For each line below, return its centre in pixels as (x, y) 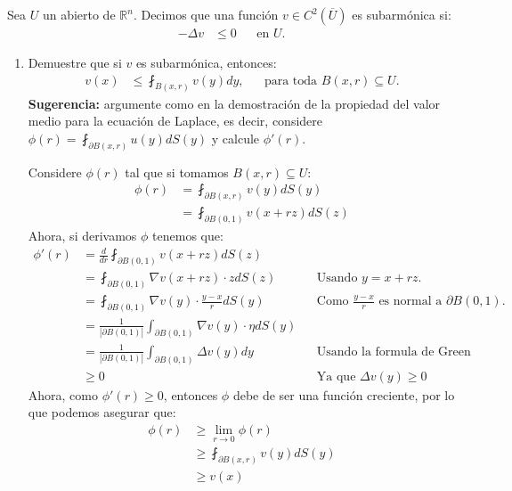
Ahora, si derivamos (82, 235)
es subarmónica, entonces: (206, 63)
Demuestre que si (75, 63)
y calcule (236, 138)
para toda (291, 81)
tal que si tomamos (177, 172)
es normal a (410, 302)
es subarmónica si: (402, 14)
